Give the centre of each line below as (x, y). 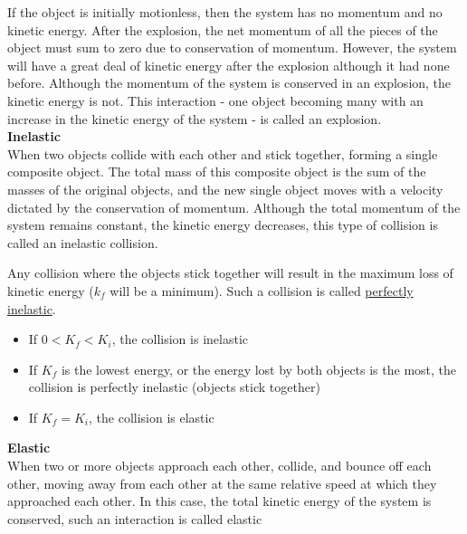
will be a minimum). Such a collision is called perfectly (262, 290)
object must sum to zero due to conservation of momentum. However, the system (232, 48)
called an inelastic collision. (83, 242)
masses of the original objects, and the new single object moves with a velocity (225, 189)
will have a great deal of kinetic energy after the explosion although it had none (229, 65)
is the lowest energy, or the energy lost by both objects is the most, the (259, 369)
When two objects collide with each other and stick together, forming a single (223, 153)
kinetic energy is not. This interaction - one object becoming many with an (215, 100)
